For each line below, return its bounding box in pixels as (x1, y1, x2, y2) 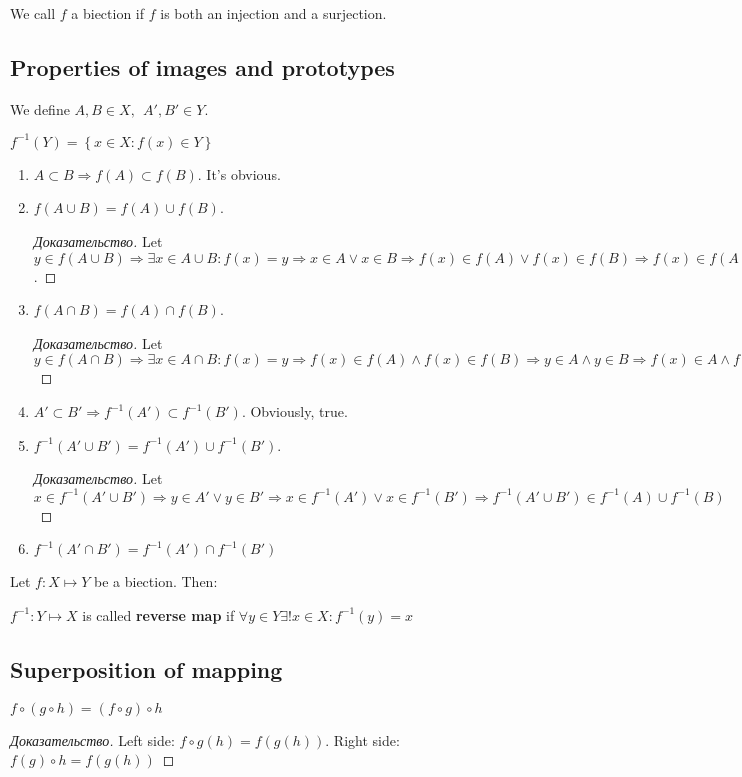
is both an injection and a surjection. (160, 3, 387, 23)
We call (10, 3, 56, 23)
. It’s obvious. (197, 163, 281, 184)
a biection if (71, 3, 145, 23)
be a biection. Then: (94, 571, 218, 592)
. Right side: (325, 729, 400, 750)
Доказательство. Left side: (10, 729, 175, 750)
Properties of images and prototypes (10, 51, 395, 82)
